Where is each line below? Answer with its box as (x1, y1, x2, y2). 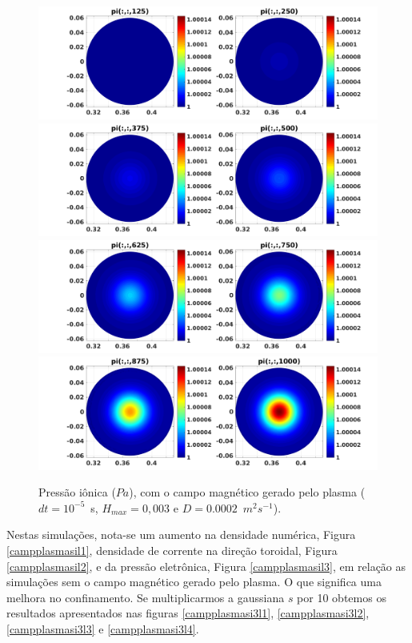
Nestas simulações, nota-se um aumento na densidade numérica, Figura (6, 526, 356, 543)
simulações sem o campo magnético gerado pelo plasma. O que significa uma (6, 573, 382, 590)
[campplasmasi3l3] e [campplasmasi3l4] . (6, 620, 199, 637)
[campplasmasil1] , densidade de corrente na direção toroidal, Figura (6, 541, 338, 558)
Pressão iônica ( (38, 484, 116, 500)
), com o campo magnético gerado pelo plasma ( (129, 484, 366, 500)
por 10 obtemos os (297, 589, 386, 605)
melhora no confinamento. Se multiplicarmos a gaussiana (6, 589, 285, 605)
